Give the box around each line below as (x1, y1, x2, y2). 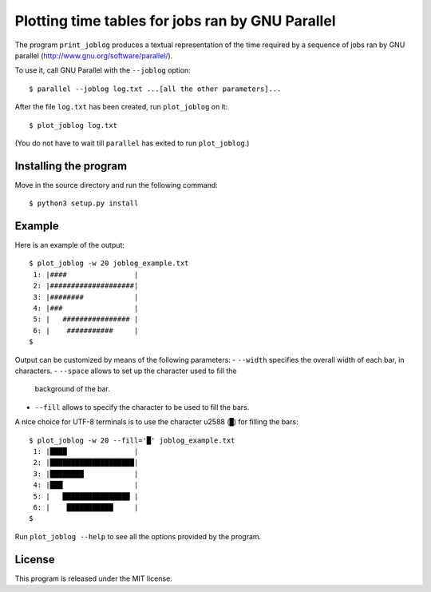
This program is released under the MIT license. (14, 574, 173, 583)
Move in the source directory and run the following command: (14, 180, 219, 189)
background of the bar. (34, 384, 111, 394)
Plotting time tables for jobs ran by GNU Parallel (14, 12, 336, 30)
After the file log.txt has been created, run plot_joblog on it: (14, 102, 228, 112)
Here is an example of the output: (14, 240, 125, 250)
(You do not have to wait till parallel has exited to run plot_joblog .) (14, 138, 250, 148)
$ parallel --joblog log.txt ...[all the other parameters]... (29, 84, 282, 93)
